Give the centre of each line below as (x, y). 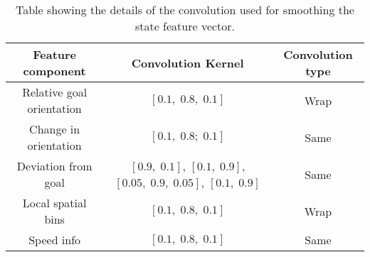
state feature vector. (185, 26)
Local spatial (54, 203)
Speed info (55, 240)
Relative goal (55, 92)
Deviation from (54, 166)
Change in (55, 129)
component (54, 71)
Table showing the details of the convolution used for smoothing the (185, 10)
